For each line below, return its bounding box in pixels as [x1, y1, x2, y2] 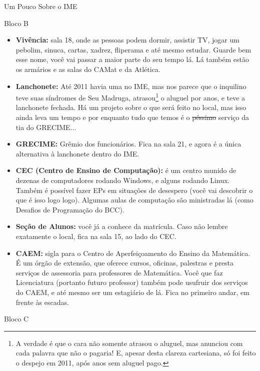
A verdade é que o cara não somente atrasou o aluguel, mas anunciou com [15, 337, 243, 348]
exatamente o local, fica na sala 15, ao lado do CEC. [15, 230, 176, 241]
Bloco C [4, 313, 29, 324]
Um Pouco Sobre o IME [4, 1, 77, 11]
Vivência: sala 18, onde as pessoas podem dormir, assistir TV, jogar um [15, 34, 239, 45]
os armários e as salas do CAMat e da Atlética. [15, 63, 160, 74]
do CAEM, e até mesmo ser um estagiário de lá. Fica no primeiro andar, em [15, 286, 249, 297]
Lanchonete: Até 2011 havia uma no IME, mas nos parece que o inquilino [15, 80, 246, 91]
